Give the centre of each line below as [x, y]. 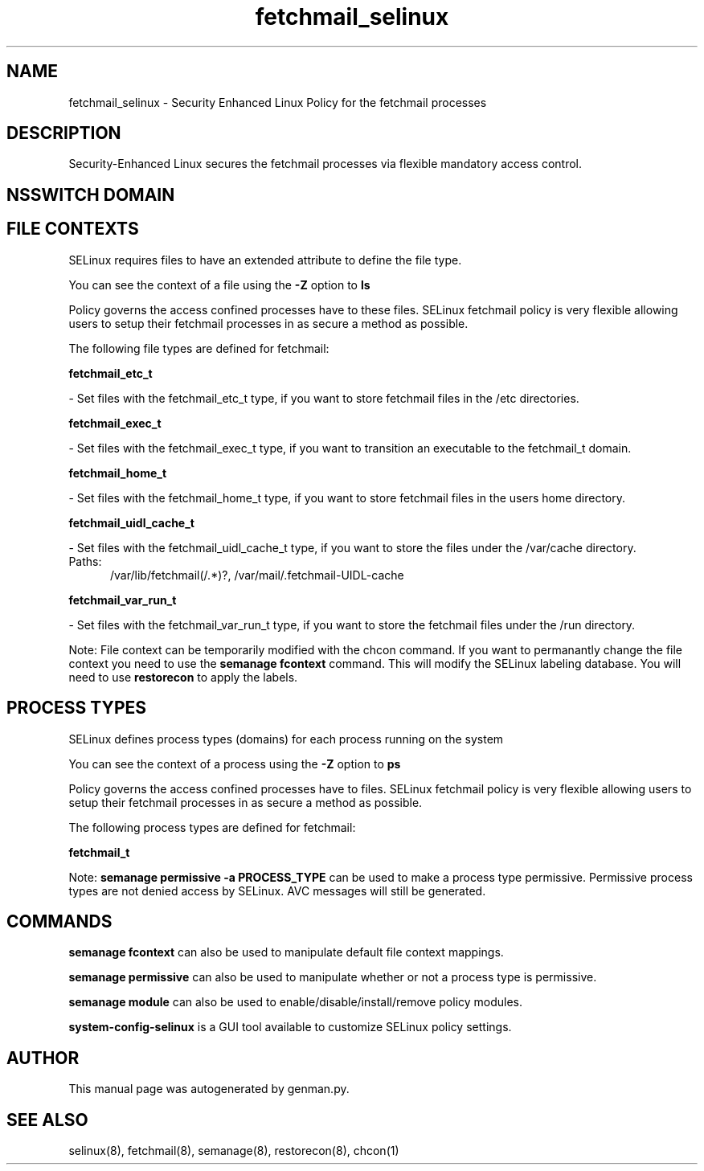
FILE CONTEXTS [73, 229]
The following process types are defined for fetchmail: [212, 827]
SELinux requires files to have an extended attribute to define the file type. [265, 260]
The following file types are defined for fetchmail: [199, 348]
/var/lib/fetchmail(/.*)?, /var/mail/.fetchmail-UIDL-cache [257, 575]
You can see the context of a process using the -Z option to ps [235, 764]
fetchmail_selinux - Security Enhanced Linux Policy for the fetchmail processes [278, 102]
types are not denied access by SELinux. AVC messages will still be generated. [277, 891]
